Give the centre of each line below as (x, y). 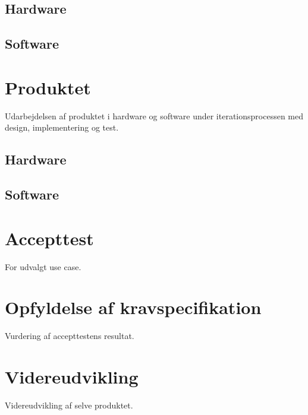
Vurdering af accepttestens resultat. (70, 336)
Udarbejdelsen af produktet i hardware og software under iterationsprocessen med (154, 115)
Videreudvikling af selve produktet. (69, 405)
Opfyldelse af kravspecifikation (133, 307)
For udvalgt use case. (43, 266)
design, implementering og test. (62, 127)
